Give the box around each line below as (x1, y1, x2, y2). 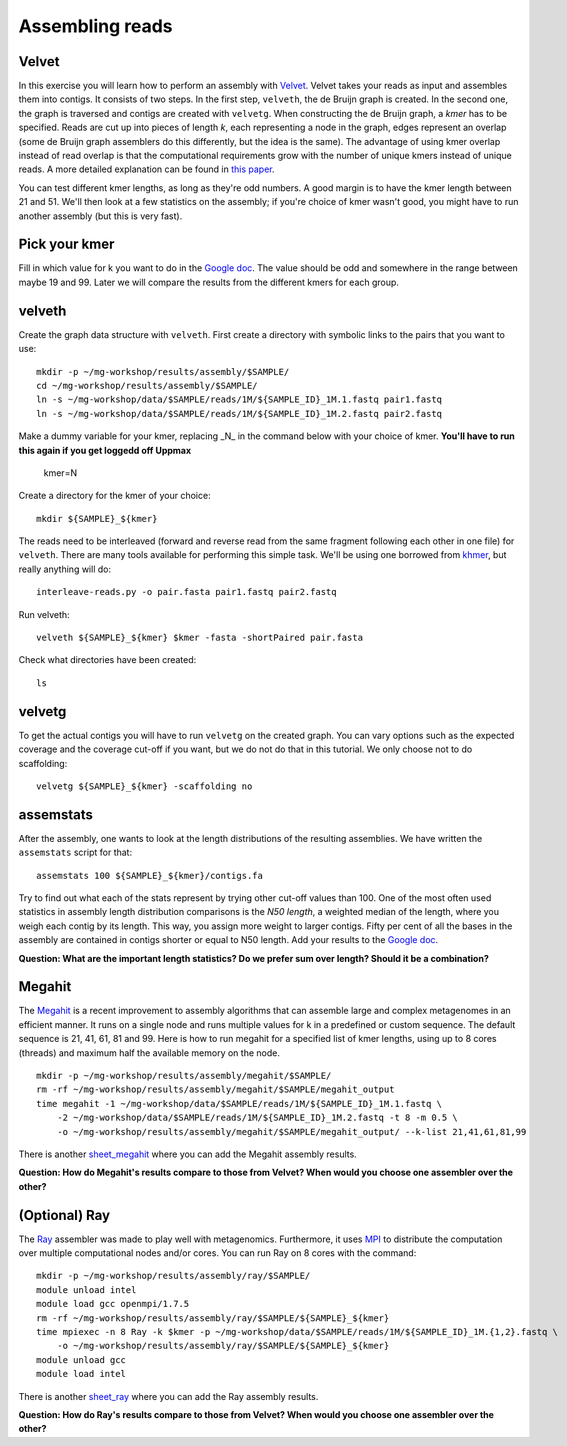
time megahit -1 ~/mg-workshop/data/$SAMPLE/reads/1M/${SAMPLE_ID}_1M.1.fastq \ (36, 1098, 443, 1109)
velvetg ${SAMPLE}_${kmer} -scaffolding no (36, 780, 253, 792)
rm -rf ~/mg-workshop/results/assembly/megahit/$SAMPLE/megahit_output (36, 1084, 395, 1095)
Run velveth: (18, 608, 70, 620)
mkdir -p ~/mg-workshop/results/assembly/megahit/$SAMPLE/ (36, 1070, 332, 1081)
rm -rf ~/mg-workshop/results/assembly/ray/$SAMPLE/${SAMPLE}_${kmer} (36, 1312, 390, 1324)
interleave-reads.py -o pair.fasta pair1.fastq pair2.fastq (36, 586, 337, 598)
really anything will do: (18, 563, 112, 575)
